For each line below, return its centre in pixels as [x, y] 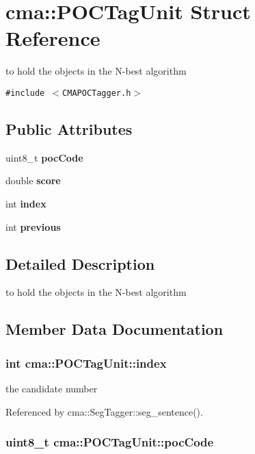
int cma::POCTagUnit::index [86, 363]
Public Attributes [69, 128]
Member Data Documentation [115, 329]
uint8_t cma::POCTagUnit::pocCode [110, 442]
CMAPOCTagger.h [97, 93]
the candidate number [52, 388]
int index [26, 203]
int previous [33, 226]
